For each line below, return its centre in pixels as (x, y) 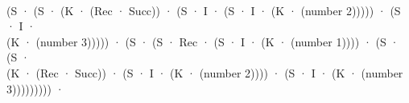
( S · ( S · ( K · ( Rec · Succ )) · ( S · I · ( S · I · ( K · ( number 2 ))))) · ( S (204, 10)
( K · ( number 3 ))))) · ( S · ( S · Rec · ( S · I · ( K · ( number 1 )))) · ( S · (203, 41)
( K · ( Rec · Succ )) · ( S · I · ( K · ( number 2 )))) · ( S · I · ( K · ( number (205, 72)
